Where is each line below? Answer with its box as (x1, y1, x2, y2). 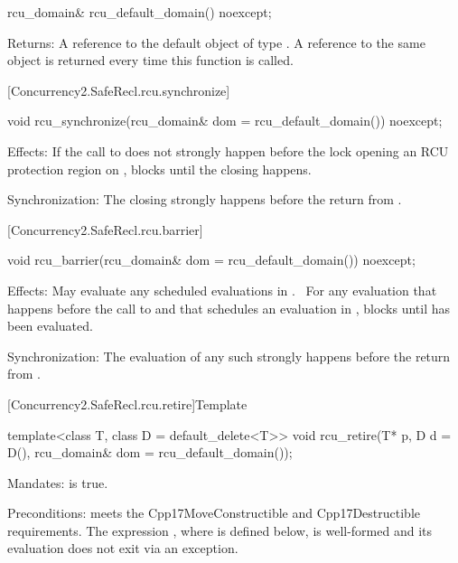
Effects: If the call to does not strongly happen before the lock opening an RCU (7, 141, 449, 160)
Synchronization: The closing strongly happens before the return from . (7, 190, 402, 209)
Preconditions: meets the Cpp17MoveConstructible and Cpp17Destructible (7, 503, 421, 522)
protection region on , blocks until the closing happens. (7, 159, 312, 178)
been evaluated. (7, 316, 93, 335)
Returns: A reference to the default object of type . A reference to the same (7, 33, 425, 52)
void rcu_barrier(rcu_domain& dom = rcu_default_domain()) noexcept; (7, 250, 416, 269)
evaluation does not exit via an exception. (7, 539, 238, 558)
